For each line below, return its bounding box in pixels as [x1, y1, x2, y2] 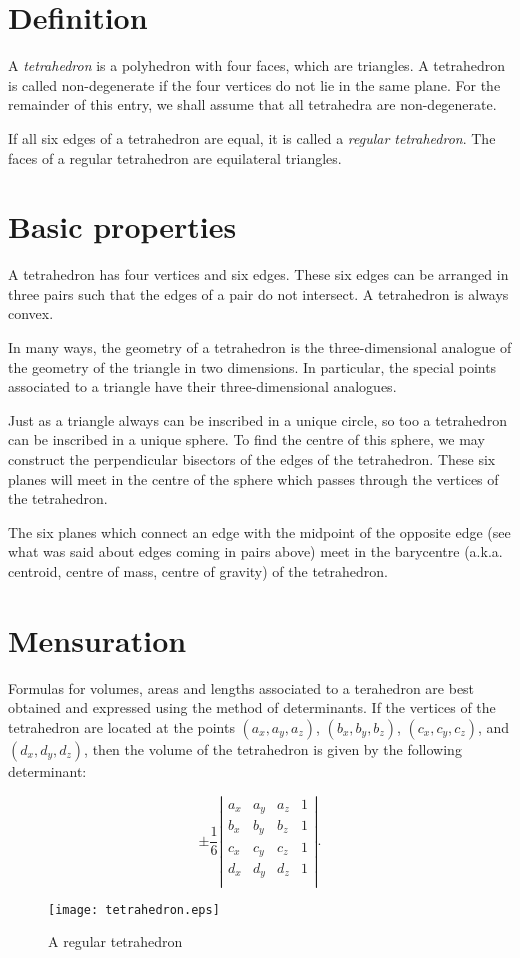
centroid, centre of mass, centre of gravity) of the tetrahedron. [8, 560, 388, 581]
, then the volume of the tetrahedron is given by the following [84, 738, 462, 759]
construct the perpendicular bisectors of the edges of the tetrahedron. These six [8, 448, 496, 469]
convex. [8, 303, 54, 324]
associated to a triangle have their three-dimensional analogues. [8, 376, 397, 397]
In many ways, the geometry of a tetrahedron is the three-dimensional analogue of [8, 337, 512, 357]
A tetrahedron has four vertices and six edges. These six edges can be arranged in [8, 264, 509, 285]
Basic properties [8, 206, 237, 247]
